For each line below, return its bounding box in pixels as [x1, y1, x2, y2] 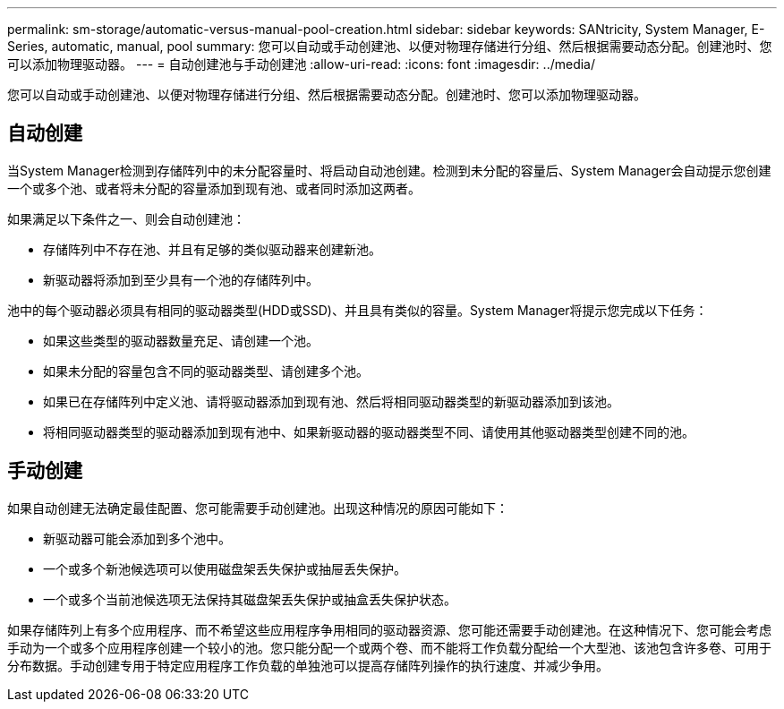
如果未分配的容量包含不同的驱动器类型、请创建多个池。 [43, 363, 369, 379]
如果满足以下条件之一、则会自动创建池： [7, 210, 245, 226]
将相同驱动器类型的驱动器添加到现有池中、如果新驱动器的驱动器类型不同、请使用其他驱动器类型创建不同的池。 [43, 423, 695, 440]
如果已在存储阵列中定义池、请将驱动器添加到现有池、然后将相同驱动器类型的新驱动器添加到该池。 [43, 393, 619, 409]
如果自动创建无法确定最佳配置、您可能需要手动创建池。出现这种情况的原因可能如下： [7, 500, 508, 516]
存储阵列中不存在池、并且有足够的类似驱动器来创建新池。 [43, 241, 381, 257]
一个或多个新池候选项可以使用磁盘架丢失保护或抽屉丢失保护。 [43, 560, 406, 577]
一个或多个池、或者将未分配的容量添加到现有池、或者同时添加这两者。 [7, 180, 421, 196]
